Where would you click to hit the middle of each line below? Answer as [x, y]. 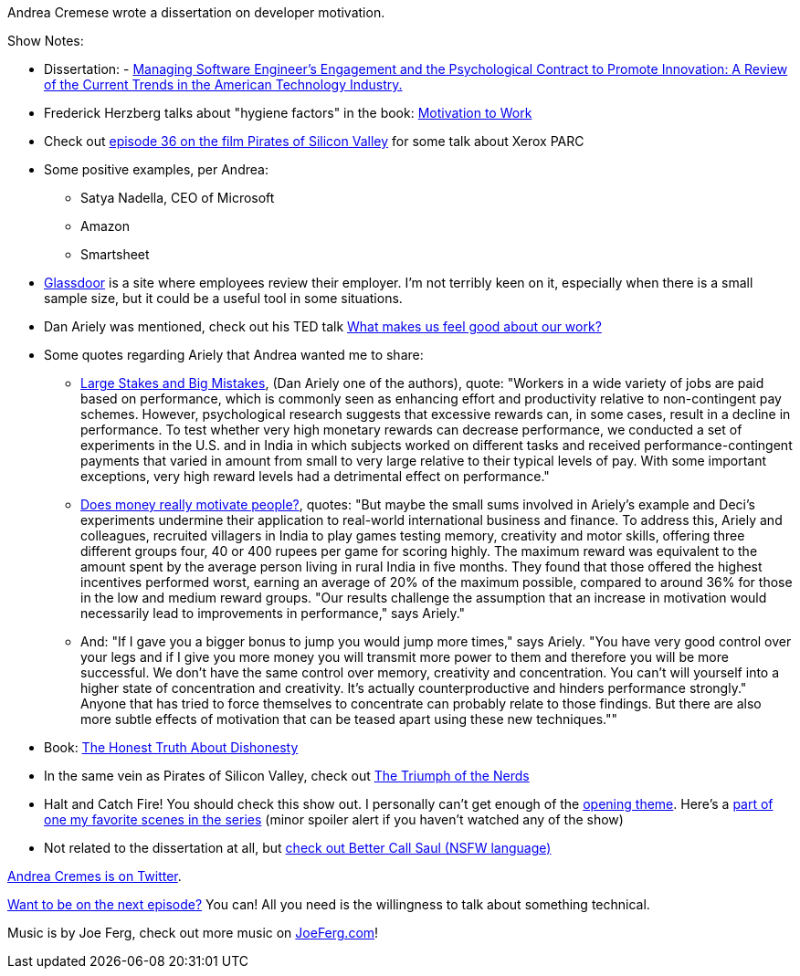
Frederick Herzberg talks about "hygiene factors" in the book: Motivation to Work [288, 113]
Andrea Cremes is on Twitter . [95, 876]
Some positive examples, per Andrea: [156, 169]
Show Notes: [46, 41]
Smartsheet [115, 254]
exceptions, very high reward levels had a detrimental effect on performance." [315, 476]
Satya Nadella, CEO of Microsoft [178, 198]
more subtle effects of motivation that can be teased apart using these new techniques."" [349, 719]
